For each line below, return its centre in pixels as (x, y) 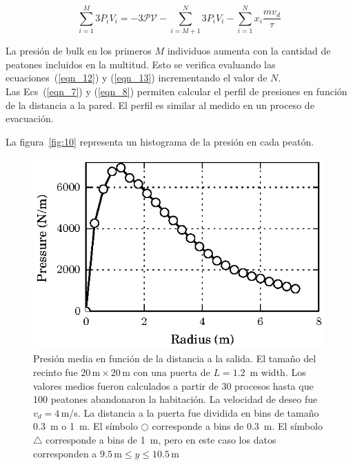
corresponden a (65, 453)
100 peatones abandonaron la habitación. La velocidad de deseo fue (175, 399)
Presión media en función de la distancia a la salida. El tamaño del (175, 358)
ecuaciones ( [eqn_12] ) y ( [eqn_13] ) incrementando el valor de (137, 78)
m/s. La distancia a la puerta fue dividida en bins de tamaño (190, 412)
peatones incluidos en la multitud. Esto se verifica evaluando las (141, 64)
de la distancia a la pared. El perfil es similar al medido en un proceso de (160, 105)
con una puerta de (172, 372)
